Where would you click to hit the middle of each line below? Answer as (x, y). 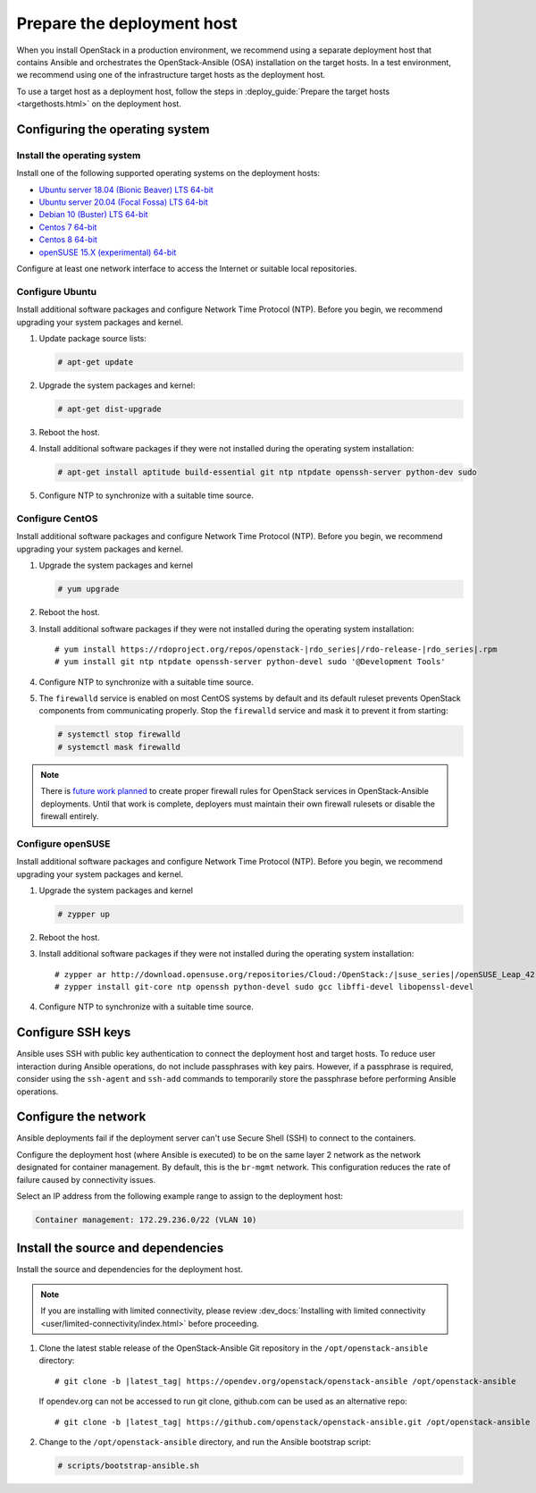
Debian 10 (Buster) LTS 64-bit (93, 215)
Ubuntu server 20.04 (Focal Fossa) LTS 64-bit (124, 202)
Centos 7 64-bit (68, 227)
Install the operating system (79, 155)
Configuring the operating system (113, 129)
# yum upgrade (88, 589)
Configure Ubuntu (57, 291)
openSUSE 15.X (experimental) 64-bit (108, 252)
